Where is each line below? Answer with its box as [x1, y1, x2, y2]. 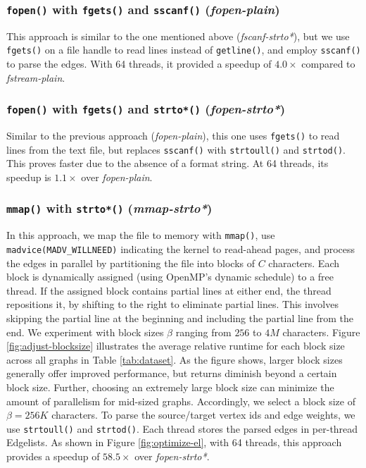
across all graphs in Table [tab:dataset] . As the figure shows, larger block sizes [6, 352, 343, 367]
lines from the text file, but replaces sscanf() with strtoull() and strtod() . [6, 142, 346, 156]
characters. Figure [282, 324, 360, 339]
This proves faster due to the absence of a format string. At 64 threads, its [6, 156, 329, 171]
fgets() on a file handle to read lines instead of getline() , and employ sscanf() [6, 42, 361, 57]
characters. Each [268, 255, 340, 270]
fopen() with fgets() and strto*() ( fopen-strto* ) [6, 100, 285, 118]
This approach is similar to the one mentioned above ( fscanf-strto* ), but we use [6, 28, 350, 43]
